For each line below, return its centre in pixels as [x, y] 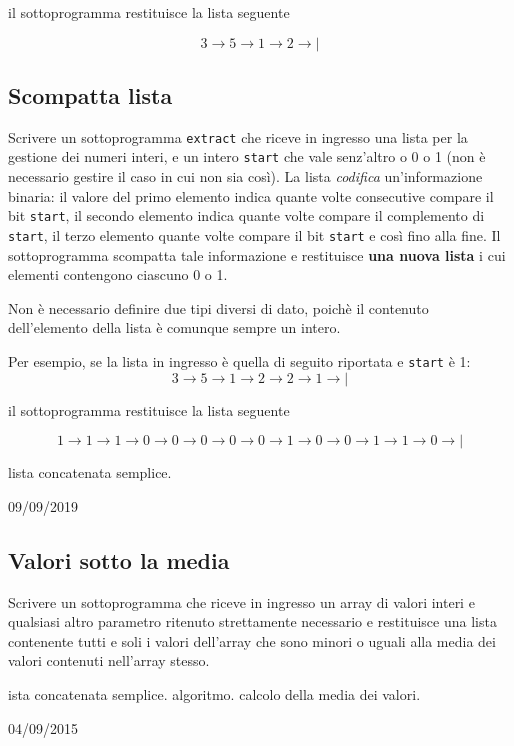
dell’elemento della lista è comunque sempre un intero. [174, 327]
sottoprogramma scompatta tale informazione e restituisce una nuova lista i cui [257, 254]
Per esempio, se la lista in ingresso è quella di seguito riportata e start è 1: [239, 360]
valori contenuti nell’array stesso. [109, 660]
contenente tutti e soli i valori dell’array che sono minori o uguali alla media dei [252, 640]
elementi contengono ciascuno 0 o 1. [118, 274]
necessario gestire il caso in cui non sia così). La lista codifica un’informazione [245, 176]
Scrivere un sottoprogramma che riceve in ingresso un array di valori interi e [241, 601]
